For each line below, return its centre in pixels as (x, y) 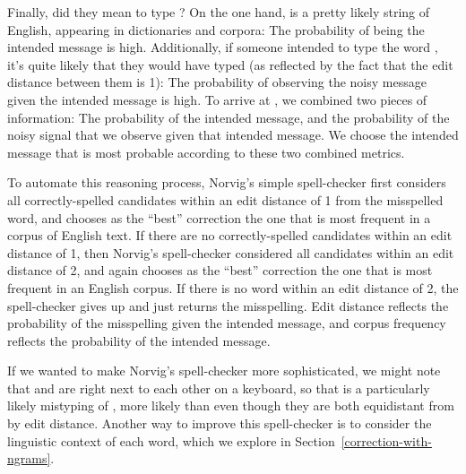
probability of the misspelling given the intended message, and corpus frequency (227, 323)
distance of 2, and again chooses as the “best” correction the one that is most (220, 270)
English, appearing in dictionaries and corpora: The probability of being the (216, 29)
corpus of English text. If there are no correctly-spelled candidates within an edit (230, 235)
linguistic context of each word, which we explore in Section (171, 440)
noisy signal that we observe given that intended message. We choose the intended (233, 135)
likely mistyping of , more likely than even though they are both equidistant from (231, 405)
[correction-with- (386, 440)
